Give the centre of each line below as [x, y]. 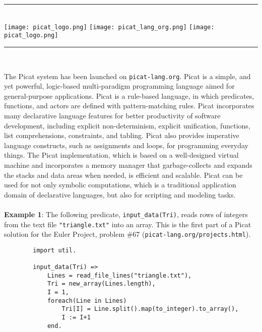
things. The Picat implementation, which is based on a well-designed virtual [121, 155]
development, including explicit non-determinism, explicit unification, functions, [127, 125]
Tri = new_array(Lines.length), [101, 284]
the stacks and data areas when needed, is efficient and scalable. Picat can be [123, 175]
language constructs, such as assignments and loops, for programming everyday [126, 145]
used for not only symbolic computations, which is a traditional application [120, 185]
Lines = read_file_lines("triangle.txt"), [119, 275]
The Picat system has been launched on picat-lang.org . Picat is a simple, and [127, 76]
